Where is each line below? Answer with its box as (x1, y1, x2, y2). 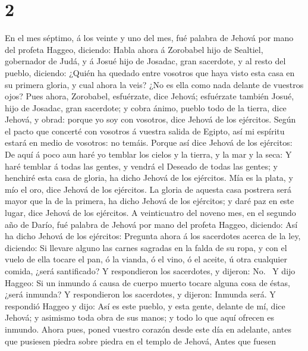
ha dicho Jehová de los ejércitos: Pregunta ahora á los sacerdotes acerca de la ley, (5, 230, 301, 242)
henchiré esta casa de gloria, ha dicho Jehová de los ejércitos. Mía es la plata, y (5, 171, 293, 184)
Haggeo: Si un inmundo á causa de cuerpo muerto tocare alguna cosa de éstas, (5, 276, 290, 289)
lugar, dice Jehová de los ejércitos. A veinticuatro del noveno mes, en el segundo (5, 206, 296, 219)
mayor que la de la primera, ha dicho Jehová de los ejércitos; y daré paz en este (5, 195, 294, 207)
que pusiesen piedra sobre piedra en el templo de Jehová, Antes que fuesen (5, 334, 276, 347)
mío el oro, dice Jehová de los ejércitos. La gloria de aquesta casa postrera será (5, 183, 292, 195)
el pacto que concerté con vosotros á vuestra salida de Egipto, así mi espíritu (5, 124, 285, 137)
